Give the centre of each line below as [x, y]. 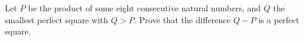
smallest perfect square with [56, 19]
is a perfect [279, 19]
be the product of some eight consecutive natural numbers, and [144, 8]
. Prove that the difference [182, 19]
